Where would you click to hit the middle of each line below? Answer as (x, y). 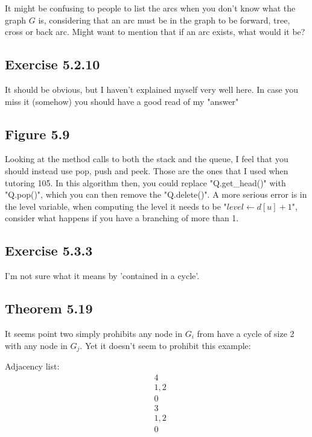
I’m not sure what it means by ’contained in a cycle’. (102, 276)
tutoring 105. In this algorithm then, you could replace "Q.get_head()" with (145, 182)
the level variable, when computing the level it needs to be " (116, 206)
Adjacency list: (32, 366)
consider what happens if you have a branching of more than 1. (122, 218)
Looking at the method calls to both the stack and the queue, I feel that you (147, 159)
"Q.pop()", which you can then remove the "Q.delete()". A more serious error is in (156, 194)
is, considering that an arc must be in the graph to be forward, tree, (164, 20)
